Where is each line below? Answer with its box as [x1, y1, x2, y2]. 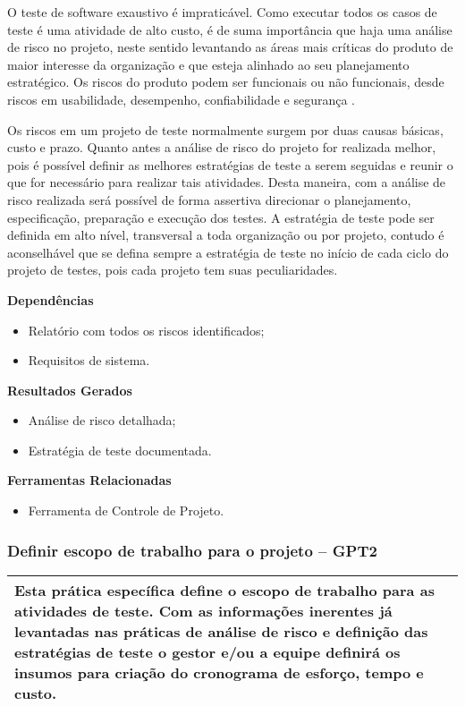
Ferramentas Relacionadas [7, 471, 172, 489]
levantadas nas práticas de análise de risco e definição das [14, 620, 428, 642]
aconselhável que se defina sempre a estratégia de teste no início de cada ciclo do [7, 242, 449, 261]
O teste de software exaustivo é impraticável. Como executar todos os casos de [7, 3, 437, 21]
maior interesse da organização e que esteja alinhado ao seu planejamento [7, 55, 410, 73]
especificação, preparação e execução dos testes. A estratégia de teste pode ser [7, 208, 435, 226]
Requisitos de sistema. [28, 351, 150, 370]
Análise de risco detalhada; [28, 411, 176, 430]
